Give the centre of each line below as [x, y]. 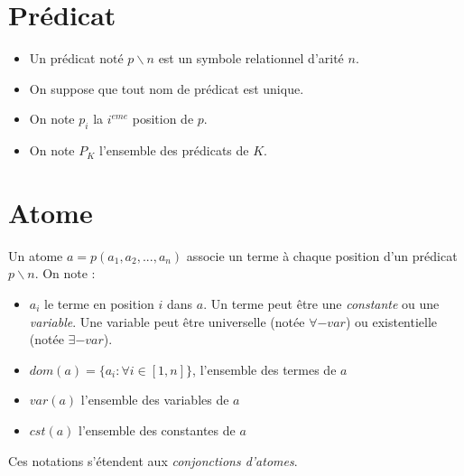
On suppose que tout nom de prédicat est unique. [167, 88]
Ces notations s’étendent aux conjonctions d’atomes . [153, 460]
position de [163, 119]
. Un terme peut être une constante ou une [321, 304]
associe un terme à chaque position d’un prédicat [322, 255]
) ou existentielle [391, 321]
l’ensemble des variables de [155, 400]
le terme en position [99, 304]
